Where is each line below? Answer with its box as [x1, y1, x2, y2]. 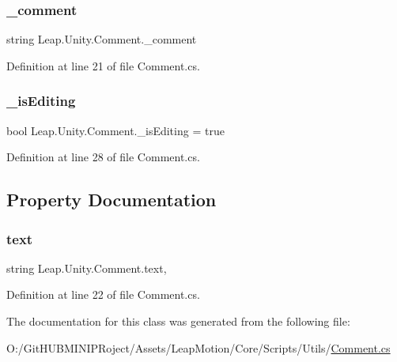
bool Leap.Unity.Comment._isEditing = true [6, 122, 225, 138]
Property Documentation [6, 187, 217, 212]
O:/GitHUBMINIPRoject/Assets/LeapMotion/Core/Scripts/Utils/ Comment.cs [6, 339, 391, 356]
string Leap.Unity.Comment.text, [6, 259, 167, 276]
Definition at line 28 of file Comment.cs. [6, 149, 200, 165]
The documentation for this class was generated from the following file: [6, 313, 350, 329]
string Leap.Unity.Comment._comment [6, 31, 197, 47]
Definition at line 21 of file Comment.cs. [6, 57, 200, 74]
